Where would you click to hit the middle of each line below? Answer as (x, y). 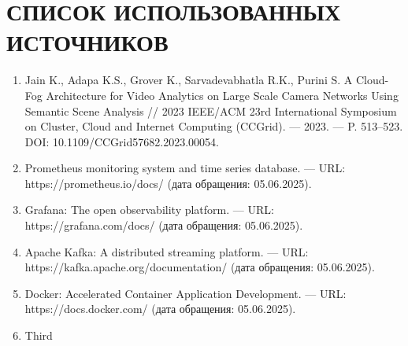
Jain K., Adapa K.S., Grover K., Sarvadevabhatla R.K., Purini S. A (189, 80)
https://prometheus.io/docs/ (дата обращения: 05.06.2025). (168, 183)
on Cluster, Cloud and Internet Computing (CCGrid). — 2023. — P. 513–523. (214, 126)
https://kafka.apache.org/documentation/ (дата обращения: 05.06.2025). (200, 267)
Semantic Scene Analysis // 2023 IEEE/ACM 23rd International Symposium (211, 110)
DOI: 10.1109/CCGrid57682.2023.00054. (122, 141)
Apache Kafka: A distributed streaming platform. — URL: (167, 251)
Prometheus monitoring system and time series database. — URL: (185, 168)
